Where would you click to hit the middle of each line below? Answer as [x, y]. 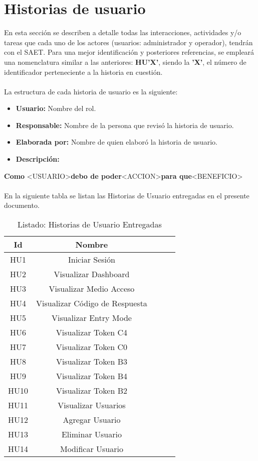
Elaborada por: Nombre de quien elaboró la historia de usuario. [116, 142]
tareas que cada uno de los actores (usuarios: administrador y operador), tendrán [128, 42]
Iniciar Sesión [91, 260]
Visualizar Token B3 [92, 362]
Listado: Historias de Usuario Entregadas [90, 224]
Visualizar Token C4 [92, 332]
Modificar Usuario [91, 449]
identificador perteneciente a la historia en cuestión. [83, 72]
